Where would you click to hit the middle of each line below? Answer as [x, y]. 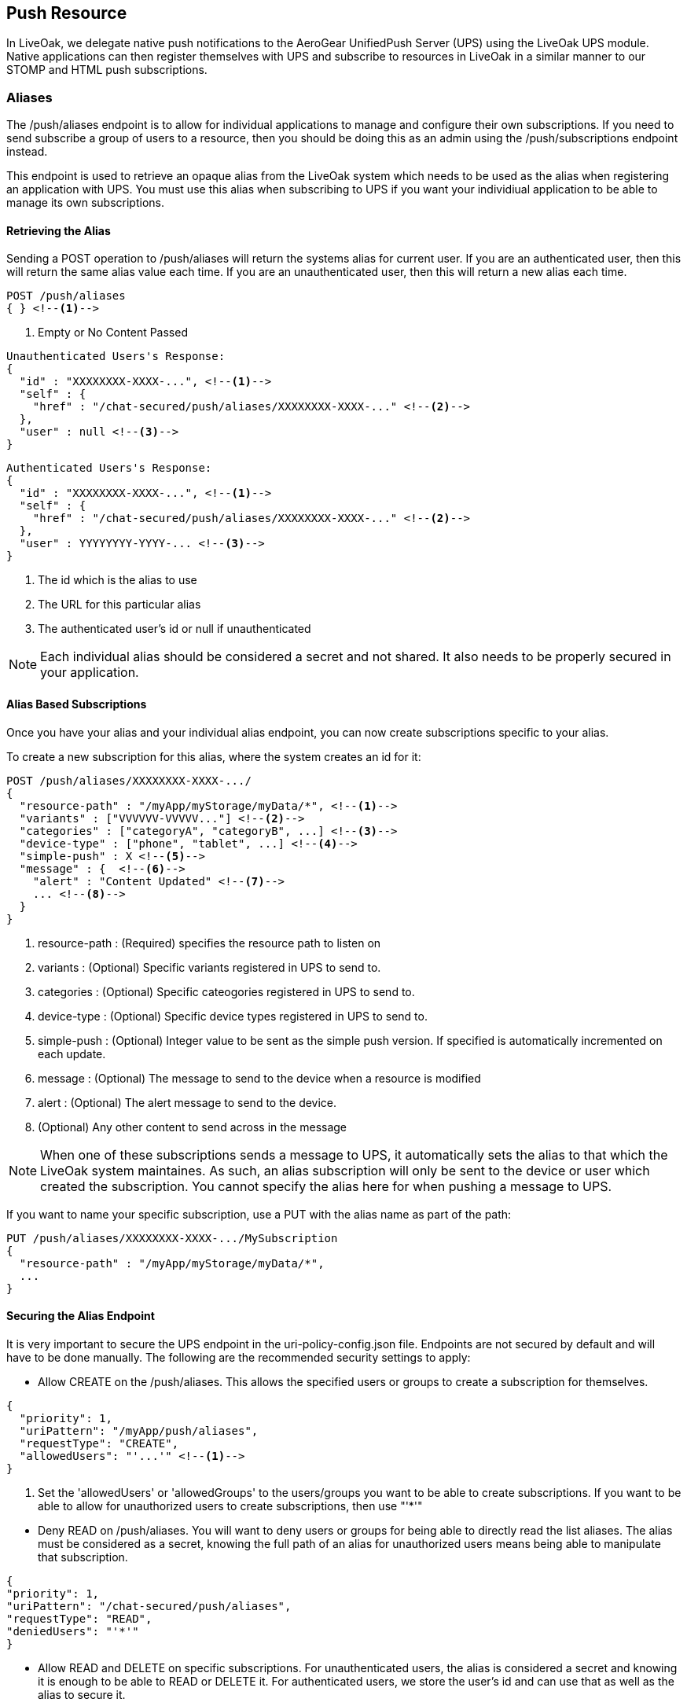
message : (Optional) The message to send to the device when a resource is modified [259, 1078]
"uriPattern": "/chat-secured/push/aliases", [149, 1606]
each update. [72, 1053]
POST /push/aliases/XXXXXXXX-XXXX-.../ [129, 780]
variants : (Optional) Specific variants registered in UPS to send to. [209, 967]
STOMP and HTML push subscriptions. [107, 70]
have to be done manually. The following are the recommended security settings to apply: [239, 1357]
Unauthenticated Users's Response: [116, 357]
